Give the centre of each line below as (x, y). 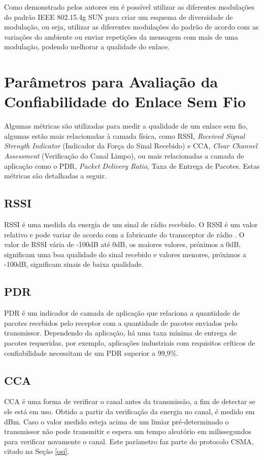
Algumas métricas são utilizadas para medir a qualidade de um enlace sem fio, (126, 126)
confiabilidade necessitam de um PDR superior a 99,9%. (91, 352)
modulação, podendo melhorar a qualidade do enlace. (87, 47)
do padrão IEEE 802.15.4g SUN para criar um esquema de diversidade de (119, 17)
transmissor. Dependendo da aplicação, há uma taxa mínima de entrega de (120, 333)
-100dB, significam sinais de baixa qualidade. (74, 264)
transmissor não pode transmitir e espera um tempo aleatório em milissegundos (128, 431)
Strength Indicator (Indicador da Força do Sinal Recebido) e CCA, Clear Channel (131, 146)
